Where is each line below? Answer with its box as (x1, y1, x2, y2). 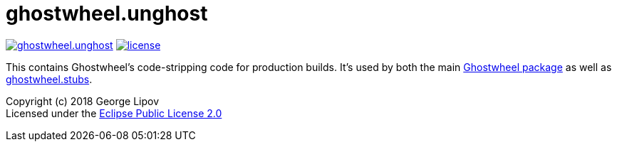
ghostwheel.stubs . (6, 72, 93, 85)
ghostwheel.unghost (6, 1, 208, 26)
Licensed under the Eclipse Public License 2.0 (6, 107, 222, 119)
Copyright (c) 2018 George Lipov (6, 94, 160, 107)
